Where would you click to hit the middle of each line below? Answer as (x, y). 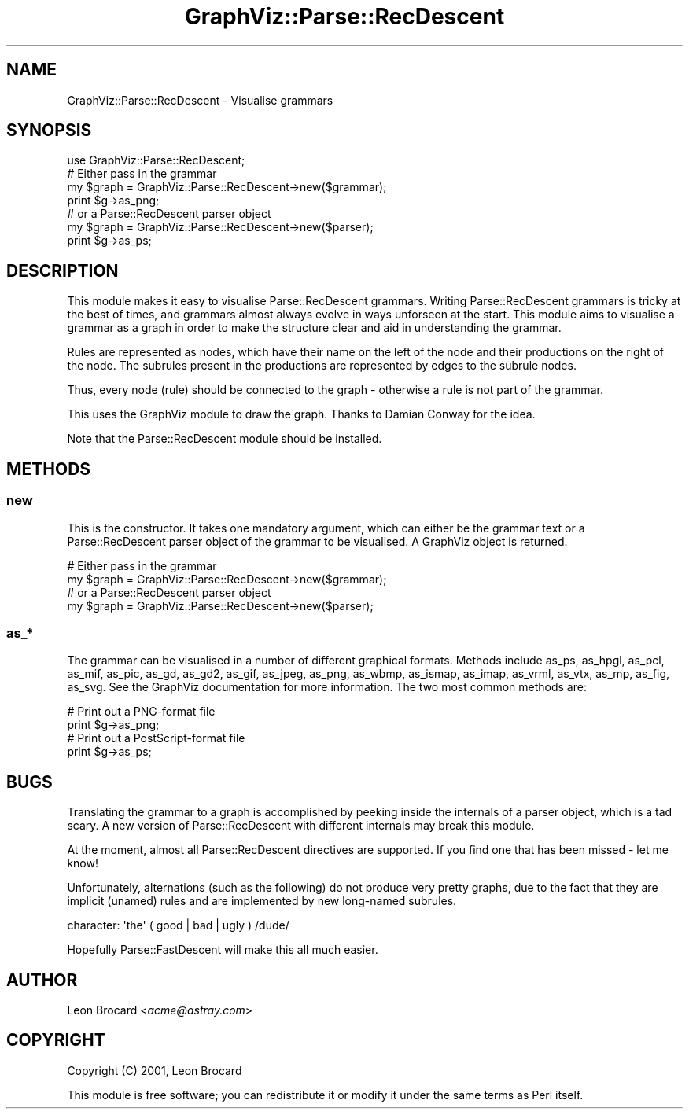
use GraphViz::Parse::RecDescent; (156, 160)
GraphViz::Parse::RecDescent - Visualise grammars (200, 100)
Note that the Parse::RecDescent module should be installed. (225, 439)
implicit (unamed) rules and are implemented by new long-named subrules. (262, 901)
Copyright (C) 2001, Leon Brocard (155, 1070)
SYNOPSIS (49, 131)
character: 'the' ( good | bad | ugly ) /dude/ (178, 925)
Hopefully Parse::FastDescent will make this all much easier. (223, 950)
